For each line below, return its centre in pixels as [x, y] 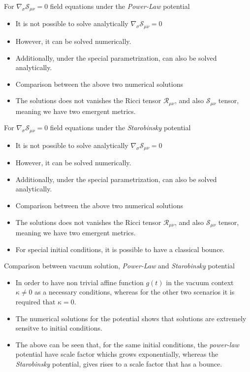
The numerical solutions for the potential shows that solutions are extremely [131, 318]
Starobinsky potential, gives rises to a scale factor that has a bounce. [119, 364]
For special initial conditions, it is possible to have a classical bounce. [120, 249]
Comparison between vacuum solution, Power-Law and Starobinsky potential [119, 266]
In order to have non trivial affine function [79, 282]
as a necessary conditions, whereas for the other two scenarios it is [135, 292]
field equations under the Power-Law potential [120, 6]
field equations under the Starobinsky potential [120, 128]
